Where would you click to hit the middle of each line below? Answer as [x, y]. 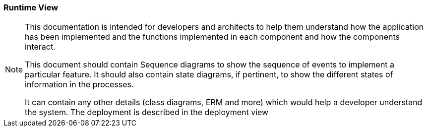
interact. [40, 47]
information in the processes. [79, 85]
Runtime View [31, 7]
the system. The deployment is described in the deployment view [147, 112]
